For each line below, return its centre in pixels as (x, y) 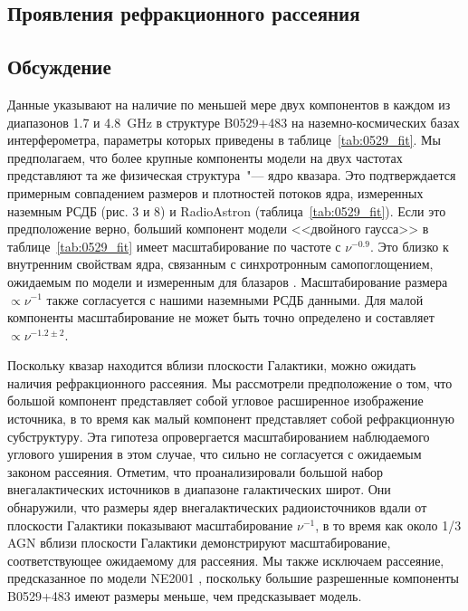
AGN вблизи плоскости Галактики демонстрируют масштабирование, (199, 543)
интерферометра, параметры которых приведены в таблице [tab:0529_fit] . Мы (224, 140)
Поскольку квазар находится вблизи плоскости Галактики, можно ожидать (212, 365)
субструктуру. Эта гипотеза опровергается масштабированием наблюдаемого (219, 436)
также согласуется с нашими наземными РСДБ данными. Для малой (235, 299)
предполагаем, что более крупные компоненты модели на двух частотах (205, 157)
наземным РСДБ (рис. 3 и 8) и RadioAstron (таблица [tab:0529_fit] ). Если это (227, 210)
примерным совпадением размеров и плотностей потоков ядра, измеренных (215, 192)
